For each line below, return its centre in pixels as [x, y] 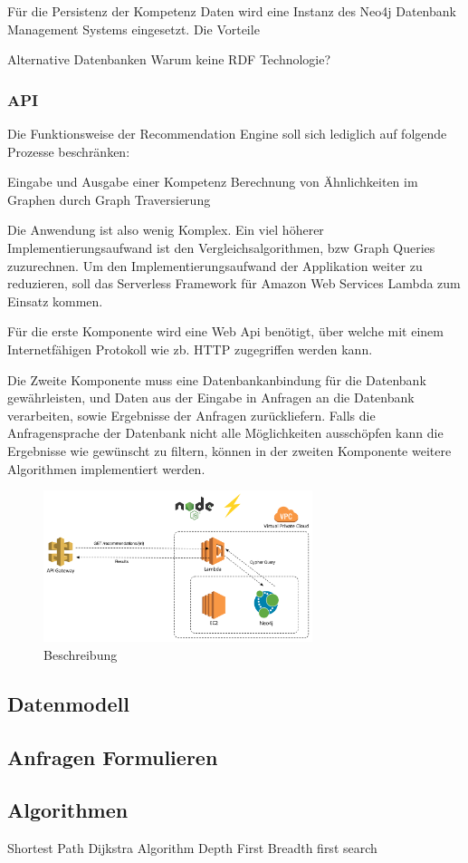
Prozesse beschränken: [69, 151]
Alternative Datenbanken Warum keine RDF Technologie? [169, 59]
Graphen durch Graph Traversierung [109, 199]
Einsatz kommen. [55, 301]
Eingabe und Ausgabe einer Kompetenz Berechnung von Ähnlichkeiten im [213, 182]
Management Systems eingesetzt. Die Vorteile [134, 29]
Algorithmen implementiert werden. [106, 468]
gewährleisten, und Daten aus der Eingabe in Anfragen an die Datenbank [211, 398]
